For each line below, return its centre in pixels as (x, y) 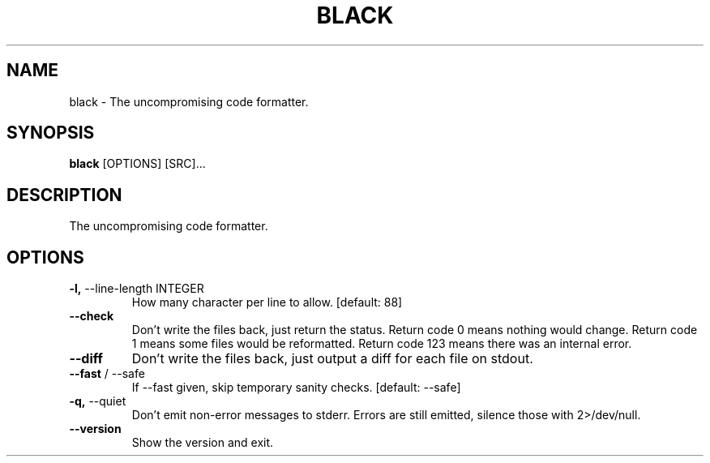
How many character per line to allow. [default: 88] (267, 302)
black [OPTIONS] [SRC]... (137, 164)
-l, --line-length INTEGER (137, 289)
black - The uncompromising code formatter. (189, 101)
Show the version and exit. (203, 443)
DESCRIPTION (64, 195)
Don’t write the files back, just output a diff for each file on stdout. (332, 359)
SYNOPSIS (51, 133)
